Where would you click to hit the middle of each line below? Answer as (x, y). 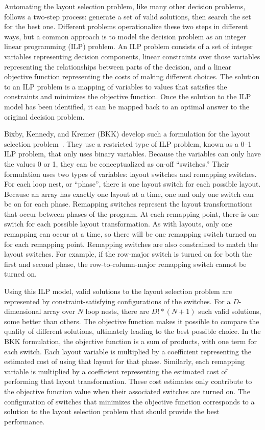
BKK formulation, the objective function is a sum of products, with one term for (130, 341)
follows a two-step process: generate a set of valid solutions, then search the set (128, 16)
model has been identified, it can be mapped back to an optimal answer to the (127, 106)
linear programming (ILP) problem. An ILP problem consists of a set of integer (128, 46)
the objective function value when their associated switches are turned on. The (127, 391)
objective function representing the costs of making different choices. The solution (132, 76)
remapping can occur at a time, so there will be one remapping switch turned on (130, 234)
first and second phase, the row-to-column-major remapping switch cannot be (125, 264)
